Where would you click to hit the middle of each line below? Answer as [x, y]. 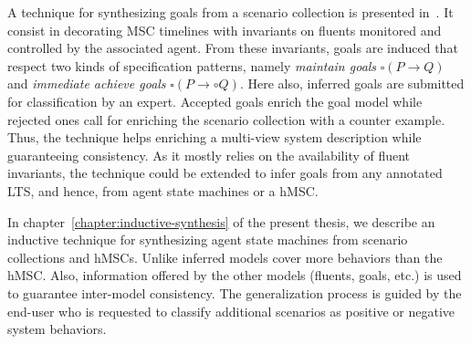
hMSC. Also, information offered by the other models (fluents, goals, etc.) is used [235, 275]
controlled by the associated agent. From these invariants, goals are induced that [233, 48]
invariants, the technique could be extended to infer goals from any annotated [225, 173]
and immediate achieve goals [87, 83]
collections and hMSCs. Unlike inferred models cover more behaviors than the [225, 257]
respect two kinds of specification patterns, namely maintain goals [192, 65]
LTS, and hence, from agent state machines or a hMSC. [163, 190]
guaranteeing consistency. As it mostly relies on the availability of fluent [209, 155]
